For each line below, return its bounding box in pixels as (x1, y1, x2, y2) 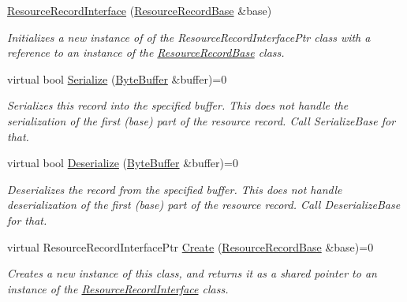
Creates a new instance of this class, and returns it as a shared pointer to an (7, 265, 377, 281)
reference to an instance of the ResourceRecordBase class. (7, 44, 285, 61)
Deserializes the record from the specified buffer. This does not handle (7, 181, 342, 197)
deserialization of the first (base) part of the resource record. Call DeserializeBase (7, 196, 401, 213)
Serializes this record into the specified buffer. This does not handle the (7, 97, 349, 114)
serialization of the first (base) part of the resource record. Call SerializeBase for (7, 112, 396, 129)
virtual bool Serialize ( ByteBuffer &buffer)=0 (7, 70, 227, 87)
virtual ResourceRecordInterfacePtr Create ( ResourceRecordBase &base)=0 (7, 238, 374, 255)
